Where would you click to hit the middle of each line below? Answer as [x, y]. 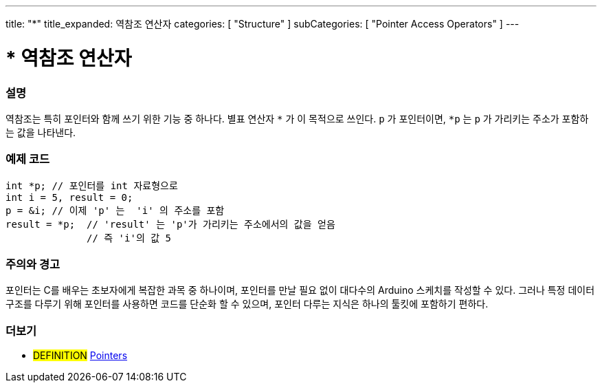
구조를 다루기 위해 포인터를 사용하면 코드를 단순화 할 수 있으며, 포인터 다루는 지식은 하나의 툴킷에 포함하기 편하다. [247, 304]
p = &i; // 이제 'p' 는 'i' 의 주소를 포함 [115, 210]
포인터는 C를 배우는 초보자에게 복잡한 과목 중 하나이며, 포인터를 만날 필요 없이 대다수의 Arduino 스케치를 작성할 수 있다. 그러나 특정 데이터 [300, 290]
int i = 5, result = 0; [69, 197]
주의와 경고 [33, 264]
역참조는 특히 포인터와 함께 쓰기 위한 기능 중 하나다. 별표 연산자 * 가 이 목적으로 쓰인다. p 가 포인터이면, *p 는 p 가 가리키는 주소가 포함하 [297, 118]
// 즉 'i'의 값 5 [129, 238]
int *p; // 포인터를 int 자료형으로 [92, 185]
